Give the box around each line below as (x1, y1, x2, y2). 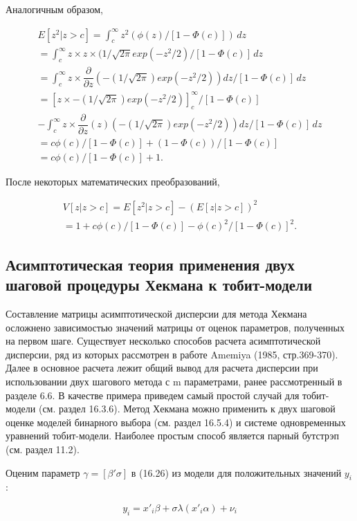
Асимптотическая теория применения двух (6, 253, 295, 275)
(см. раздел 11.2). (6, 442, 80, 457)
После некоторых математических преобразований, (6, 174, 220, 188)
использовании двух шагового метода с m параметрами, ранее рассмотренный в (6, 374, 342, 389)
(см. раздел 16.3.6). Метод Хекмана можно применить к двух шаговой (38, 401, 336, 416)
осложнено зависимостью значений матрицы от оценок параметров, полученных (6, 320, 345, 334)
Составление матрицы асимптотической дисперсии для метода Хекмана (6, 307, 307, 321)
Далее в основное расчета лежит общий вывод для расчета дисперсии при (6, 360, 318, 375)
